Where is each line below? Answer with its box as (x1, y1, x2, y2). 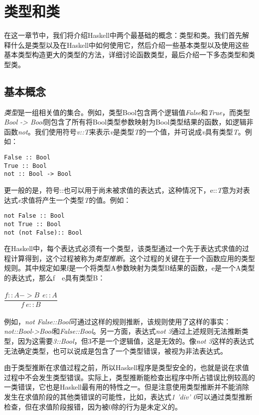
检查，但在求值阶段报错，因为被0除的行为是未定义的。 (4, 401, 182, 412)
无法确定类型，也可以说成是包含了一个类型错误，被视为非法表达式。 (4, 345, 227, 356)
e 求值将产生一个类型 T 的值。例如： (18, 194, 131, 205)
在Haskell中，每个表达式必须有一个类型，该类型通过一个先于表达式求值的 (4, 243, 243, 254)
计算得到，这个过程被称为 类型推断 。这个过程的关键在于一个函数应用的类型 (10, 253, 255, 263)
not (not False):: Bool (4, 229, 83, 236)
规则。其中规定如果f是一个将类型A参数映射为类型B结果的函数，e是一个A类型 (4, 263, 255, 273)
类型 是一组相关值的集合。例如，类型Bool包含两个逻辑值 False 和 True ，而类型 (4, 107, 250, 117)
